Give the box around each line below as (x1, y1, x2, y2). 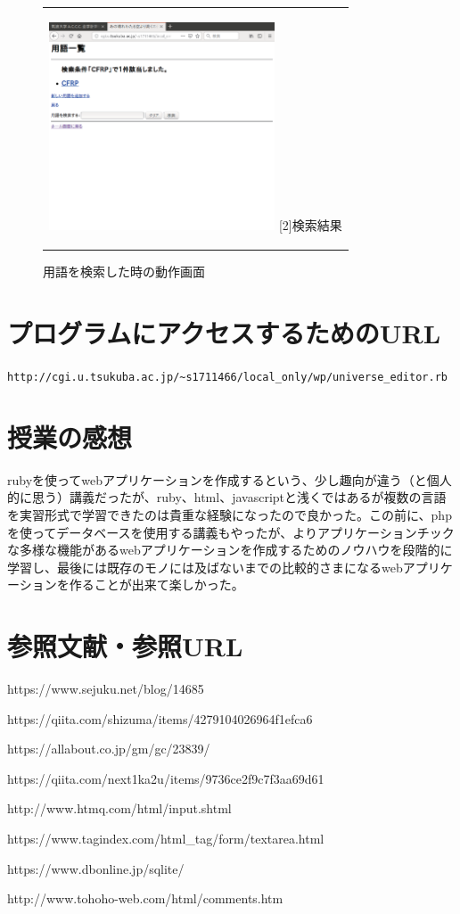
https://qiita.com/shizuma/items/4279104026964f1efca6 (7, 709, 313, 728)
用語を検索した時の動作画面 (43, 262, 205, 281)
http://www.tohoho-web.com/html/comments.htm (7, 889, 283, 908)
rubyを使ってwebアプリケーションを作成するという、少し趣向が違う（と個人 (7, 470, 452, 489)
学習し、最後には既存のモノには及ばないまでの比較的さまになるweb (7, 557, 403, 576)
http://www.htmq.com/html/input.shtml (7, 799, 232, 818)
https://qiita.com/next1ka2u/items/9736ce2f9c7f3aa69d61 (7, 769, 324, 787)
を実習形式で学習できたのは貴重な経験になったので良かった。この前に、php (7, 505, 452, 523)
